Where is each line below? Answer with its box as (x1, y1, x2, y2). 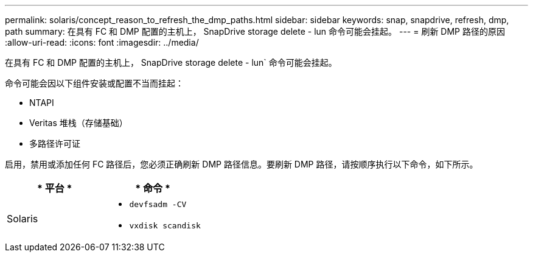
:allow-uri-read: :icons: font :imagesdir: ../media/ (5, 37, 199, 48)
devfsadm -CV (129, 200, 187, 209)
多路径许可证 (29, 138, 80, 149)
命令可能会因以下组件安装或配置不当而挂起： (5, 78, 184, 88)
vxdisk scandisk (129, 221, 201, 230)
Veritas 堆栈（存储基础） (29, 118, 128, 128)
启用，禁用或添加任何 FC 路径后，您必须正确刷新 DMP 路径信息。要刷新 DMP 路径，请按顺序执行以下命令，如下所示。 (5, 159, 478, 169)
